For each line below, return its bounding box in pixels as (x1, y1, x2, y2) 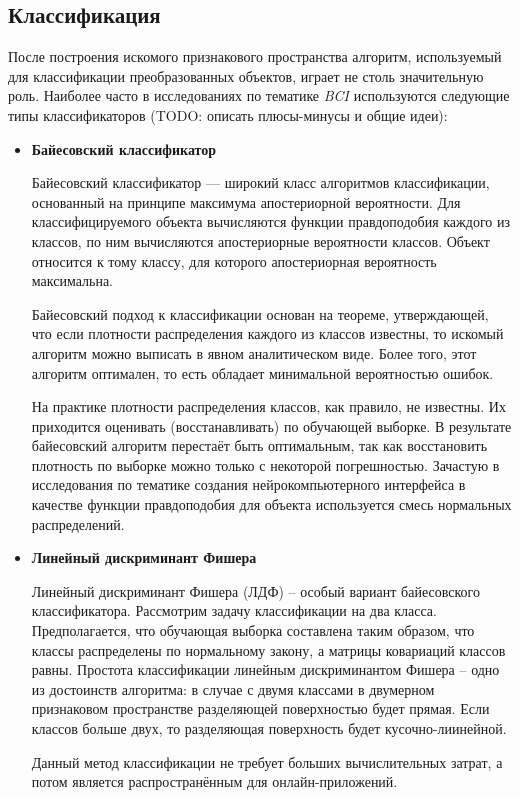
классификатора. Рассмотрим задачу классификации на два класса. (31, 600, 437, 621)
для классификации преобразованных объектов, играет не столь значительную (8, 65, 484, 86)
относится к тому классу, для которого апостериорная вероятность (31, 250, 437, 271)
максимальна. (31, 270, 114, 291)
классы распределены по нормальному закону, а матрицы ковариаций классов (31, 639, 506, 660)
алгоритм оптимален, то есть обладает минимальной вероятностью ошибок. (31, 362, 494, 383)
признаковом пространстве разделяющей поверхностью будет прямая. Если (31, 698, 490, 719)
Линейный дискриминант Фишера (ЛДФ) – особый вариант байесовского (31, 580, 480, 601)
